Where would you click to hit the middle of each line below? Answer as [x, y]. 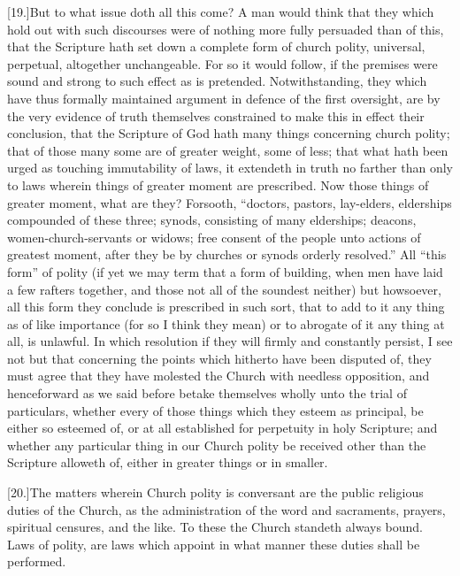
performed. [37, 561]
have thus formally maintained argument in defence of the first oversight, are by [224, 98]
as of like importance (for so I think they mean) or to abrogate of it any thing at [226, 323]
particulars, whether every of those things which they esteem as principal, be [215, 410]
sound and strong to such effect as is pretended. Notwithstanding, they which [217, 81]
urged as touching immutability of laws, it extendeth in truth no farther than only [230, 168]
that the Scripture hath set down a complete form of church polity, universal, [216, 46]
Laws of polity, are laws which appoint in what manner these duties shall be [214, 544]
